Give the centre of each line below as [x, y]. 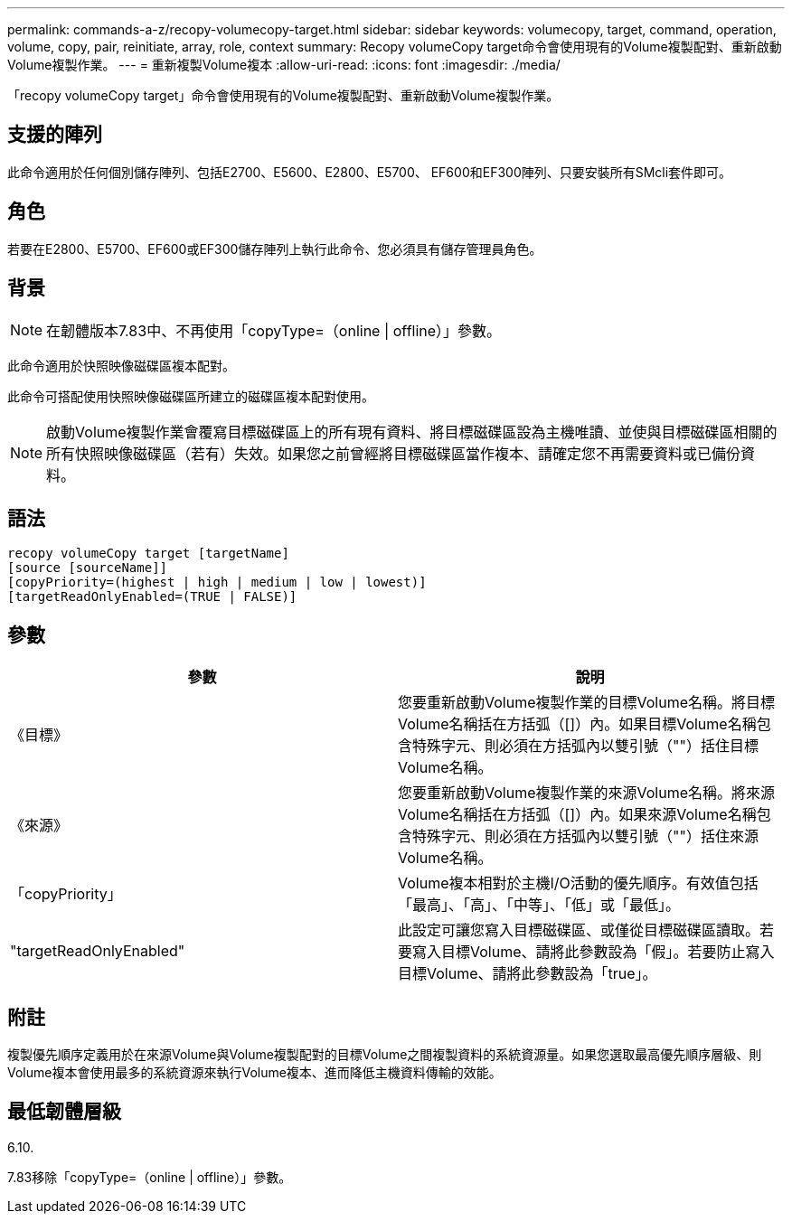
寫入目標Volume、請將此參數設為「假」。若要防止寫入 [594, 952]
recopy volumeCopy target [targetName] [148, 554]
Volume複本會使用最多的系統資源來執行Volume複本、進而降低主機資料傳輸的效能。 [255, 1073]
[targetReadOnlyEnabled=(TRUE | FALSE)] [152, 597]
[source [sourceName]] [88, 568]
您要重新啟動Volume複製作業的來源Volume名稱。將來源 [587, 793]
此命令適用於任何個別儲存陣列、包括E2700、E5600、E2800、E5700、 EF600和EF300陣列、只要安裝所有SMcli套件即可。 [370, 172]
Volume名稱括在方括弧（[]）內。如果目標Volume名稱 [577, 724]
